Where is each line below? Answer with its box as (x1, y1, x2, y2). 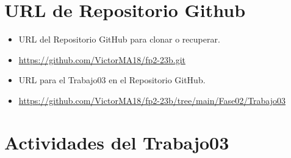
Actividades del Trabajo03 (4, 129, 229, 154)
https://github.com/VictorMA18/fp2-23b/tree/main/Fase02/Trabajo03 (18, 94, 286, 106)
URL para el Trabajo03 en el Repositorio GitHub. (18, 74, 206, 86)
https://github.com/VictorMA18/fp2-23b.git (18, 53, 185, 66)
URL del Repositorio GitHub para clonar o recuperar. (18, 33, 220, 46)
